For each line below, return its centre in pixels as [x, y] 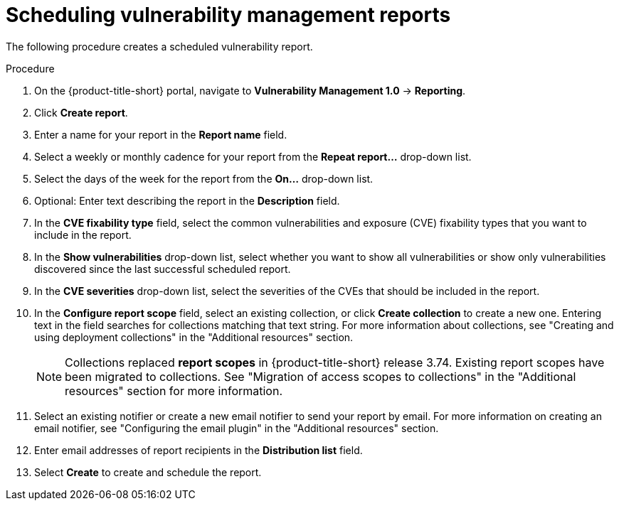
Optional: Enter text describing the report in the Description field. [187, 200]
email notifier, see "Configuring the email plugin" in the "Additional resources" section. [237, 428]
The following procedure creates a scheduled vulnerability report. [159, 46]
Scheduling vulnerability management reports [228, 15]
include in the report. [83, 235]
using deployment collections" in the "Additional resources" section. [194, 337]
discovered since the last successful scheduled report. [163, 269]
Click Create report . [81, 112]
